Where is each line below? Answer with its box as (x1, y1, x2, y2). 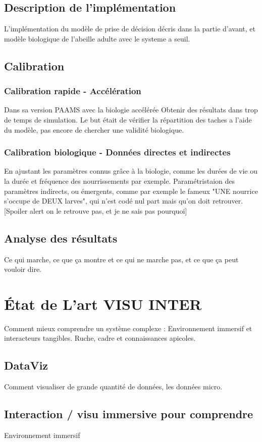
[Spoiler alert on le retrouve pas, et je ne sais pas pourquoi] (4, 205, 187, 216)
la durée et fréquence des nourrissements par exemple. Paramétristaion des (4, 175, 235, 186)
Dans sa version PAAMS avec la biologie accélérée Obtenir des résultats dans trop (4, 104, 258, 115)
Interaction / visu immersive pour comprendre (4, 406, 253, 422)
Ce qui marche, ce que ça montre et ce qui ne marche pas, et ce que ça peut (4, 254, 239, 264)
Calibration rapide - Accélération (4, 85, 141, 97)
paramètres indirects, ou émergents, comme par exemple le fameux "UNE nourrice (4, 185, 258, 196)
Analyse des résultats (4, 230, 118, 246)
